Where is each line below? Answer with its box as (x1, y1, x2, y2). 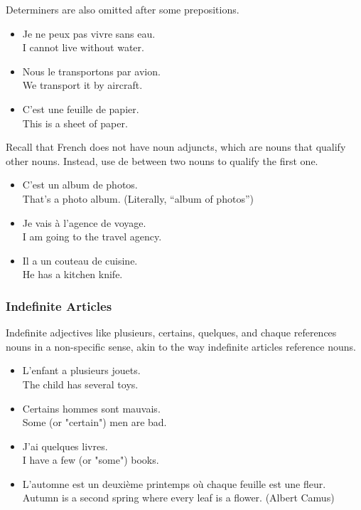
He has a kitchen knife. (22, 267, 123, 282)
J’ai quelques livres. (22, 438, 108, 453)
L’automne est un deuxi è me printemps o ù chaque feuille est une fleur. (22, 476, 326, 491)
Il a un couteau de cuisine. (22, 253, 138, 267)
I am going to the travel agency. (22, 229, 162, 244)
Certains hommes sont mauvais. (22, 400, 161, 415)
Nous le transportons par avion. (22, 63, 161, 78)
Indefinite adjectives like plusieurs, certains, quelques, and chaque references (6, 325, 337, 340)
